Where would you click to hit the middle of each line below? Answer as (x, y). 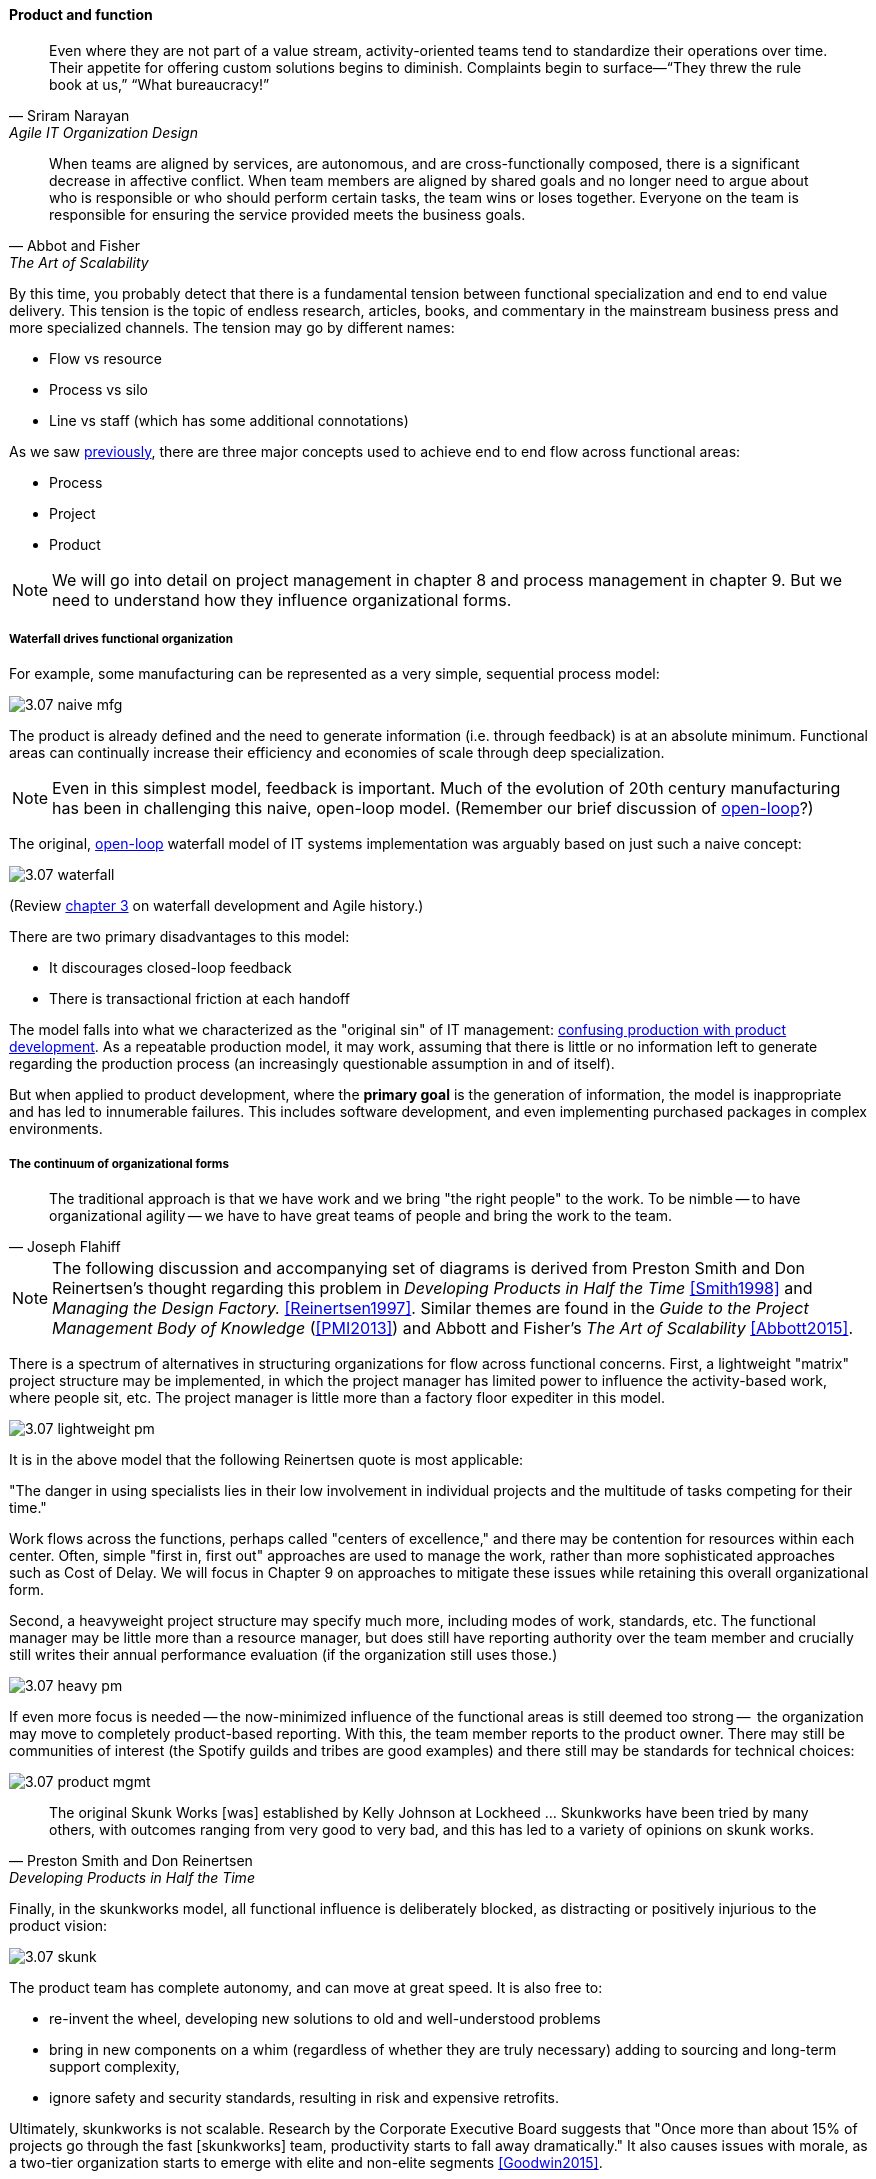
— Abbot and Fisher (75, 245)
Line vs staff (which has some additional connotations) (229, 420)
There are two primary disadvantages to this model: (179, 937)
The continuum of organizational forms (119, 1163)
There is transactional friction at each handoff (199, 999)
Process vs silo (99, 389)
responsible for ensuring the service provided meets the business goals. (287, 214)
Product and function (81, 14)
